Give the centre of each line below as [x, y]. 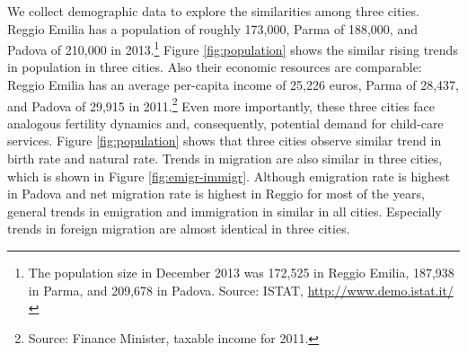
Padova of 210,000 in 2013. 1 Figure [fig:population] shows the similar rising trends [233, 48]
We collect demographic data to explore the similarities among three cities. [213, 11]
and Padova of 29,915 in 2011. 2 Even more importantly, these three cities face [221, 104]
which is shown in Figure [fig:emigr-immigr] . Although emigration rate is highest [229, 176]
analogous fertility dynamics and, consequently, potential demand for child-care [225, 123]
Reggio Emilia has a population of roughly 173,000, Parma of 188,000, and [212, 28]
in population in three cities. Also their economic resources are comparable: [215, 67]
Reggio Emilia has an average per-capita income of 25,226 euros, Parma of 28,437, [233, 85]
